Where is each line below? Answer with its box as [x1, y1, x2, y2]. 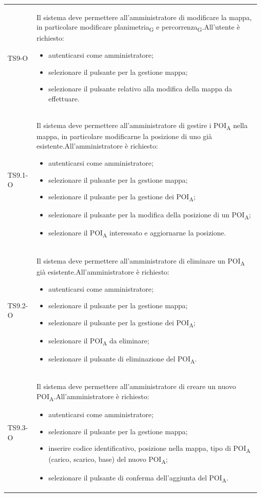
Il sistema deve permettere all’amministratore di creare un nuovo [36, 381, 236, 392]
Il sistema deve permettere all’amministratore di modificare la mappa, [36, 12, 252, 22]
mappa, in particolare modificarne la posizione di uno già [36, 131, 212, 141]
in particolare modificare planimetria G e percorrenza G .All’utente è [36, 22, 240, 34]
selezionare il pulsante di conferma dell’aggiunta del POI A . [48, 472, 229, 484]
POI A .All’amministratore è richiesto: [36, 391, 150, 403]
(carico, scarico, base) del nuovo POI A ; [48, 454, 168, 466]
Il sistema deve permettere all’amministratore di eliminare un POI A [36, 255, 245, 267]
